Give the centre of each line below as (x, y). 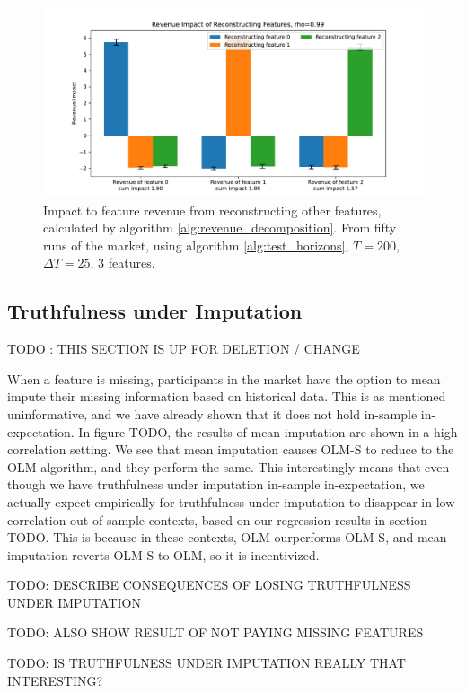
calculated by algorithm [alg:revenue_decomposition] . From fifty (220, 228)
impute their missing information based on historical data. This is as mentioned (227, 396)
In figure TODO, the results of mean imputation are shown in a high (268, 431)
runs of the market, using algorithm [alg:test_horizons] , (196, 245)
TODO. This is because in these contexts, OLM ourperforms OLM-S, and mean (227, 537)
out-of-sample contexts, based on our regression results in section (249, 519)
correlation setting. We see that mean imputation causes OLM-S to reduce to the (231, 449)
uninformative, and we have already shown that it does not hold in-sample (212, 413)
